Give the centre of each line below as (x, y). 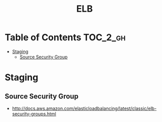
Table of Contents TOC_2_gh (65, 37)
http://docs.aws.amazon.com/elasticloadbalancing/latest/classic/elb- (84, 108)
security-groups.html (34, 114)
